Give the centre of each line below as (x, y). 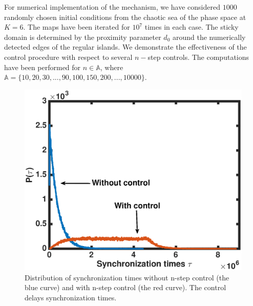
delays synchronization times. (71, 297)
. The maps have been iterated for (77, 27)
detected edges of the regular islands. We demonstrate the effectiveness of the (125, 47)
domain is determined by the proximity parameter (83, 37)
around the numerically (209, 37)
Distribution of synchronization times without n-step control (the (127, 277)
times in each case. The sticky (192, 27)
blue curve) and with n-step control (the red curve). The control (125, 287)
